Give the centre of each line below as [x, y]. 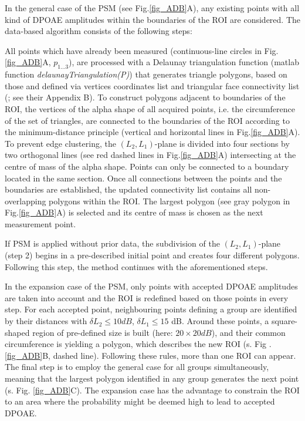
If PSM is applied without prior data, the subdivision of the [112, 243]
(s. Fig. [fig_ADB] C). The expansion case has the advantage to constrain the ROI [152, 390]
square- [284, 321]
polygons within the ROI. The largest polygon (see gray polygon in [170, 201]
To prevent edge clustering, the [60, 143]
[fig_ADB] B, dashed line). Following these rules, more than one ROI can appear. [150, 355]
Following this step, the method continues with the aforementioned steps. [136, 266]
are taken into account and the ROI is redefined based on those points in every [147, 297]
